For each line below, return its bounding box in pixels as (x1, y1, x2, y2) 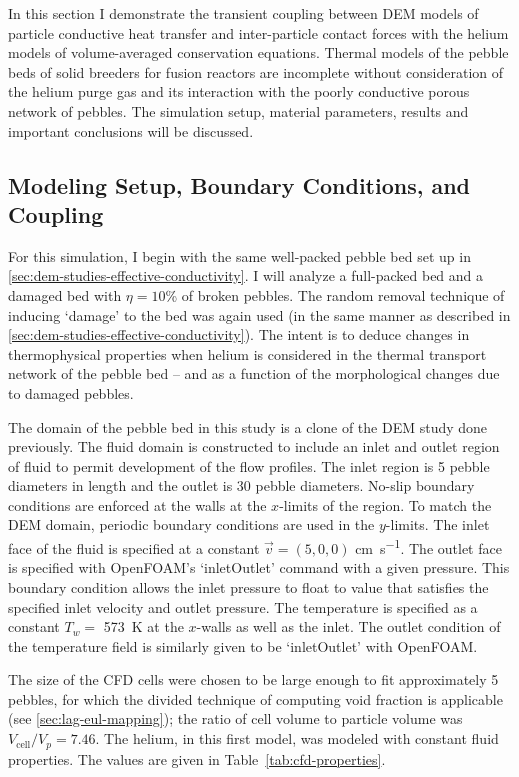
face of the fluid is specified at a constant (8, 537, 260, 558)
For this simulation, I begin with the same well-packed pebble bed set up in (8, 245, 471, 266)
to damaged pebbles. (8, 382, 134, 403)
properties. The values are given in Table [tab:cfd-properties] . (8, 748, 386, 769)
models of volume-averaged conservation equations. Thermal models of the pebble (8, 42, 509, 63)
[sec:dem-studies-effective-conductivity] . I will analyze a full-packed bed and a (8, 265, 484, 286)
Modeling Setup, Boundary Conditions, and (8, 169, 471, 200)
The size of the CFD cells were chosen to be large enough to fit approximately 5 (8, 669, 499, 690)
